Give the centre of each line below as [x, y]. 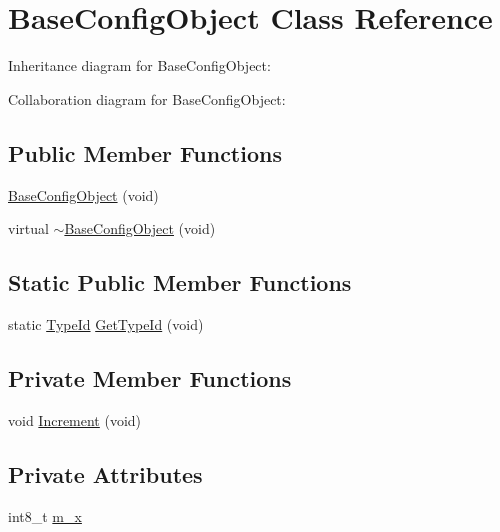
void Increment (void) [75, 419]
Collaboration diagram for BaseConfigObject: [147, 98]
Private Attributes [105, 473]
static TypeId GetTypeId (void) [106, 323]
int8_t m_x [45, 515]
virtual [28, 228]
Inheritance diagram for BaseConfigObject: [139, 65]
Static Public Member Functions [180, 282]
